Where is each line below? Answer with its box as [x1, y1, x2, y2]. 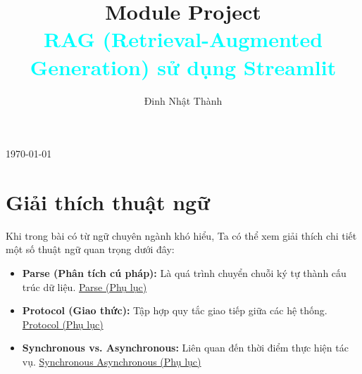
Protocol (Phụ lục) [22, 316, 104, 331]
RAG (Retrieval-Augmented [43, 25, 323, 53]
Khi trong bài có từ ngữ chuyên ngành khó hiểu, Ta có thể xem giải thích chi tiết [6, 228, 357, 243]
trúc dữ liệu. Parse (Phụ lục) [22, 279, 147, 294]
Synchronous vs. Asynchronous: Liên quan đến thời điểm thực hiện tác [22, 340, 349, 355]
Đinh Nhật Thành [144, 93, 223, 108]
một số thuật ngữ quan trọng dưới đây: [6, 242, 175, 257]
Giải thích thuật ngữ [6, 187, 210, 216]
